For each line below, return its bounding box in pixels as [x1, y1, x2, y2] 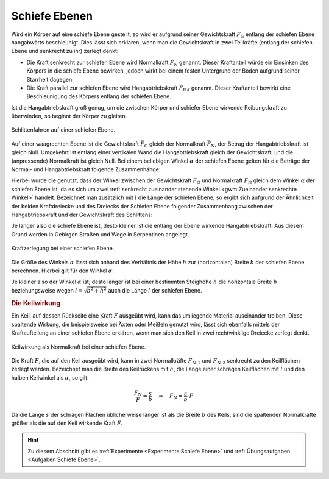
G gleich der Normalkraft [144, 140, 206, 149]
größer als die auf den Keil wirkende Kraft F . [11, 419, 123, 427]
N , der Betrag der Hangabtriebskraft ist [211, 140, 309, 149]
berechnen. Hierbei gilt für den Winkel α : [11, 267, 114, 274]
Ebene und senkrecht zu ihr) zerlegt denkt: [11, 48, 119, 55]
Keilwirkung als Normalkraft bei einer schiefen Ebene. [11, 343, 146, 350]
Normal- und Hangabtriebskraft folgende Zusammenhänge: [11, 166, 161, 173]
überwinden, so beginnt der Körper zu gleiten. [11, 113, 127, 120]
